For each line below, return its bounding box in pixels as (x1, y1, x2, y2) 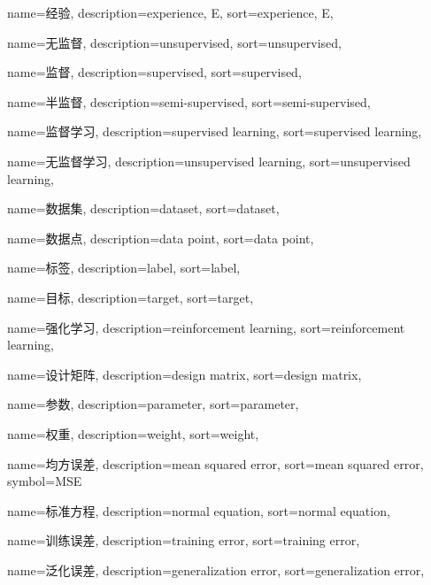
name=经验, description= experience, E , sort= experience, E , (7, 4, 334, 21)
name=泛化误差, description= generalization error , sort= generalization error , (7, 560, 425, 579)
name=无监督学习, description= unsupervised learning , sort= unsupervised (7, 151, 411, 170)
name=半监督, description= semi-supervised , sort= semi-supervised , (7, 92, 371, 111)
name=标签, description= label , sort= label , (7, 258, 241, 277)
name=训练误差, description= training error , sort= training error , (7, 531, 360, 550)
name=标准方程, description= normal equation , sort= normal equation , (7, 501, 390, 520)
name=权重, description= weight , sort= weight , (7, 424, 259, 443)
